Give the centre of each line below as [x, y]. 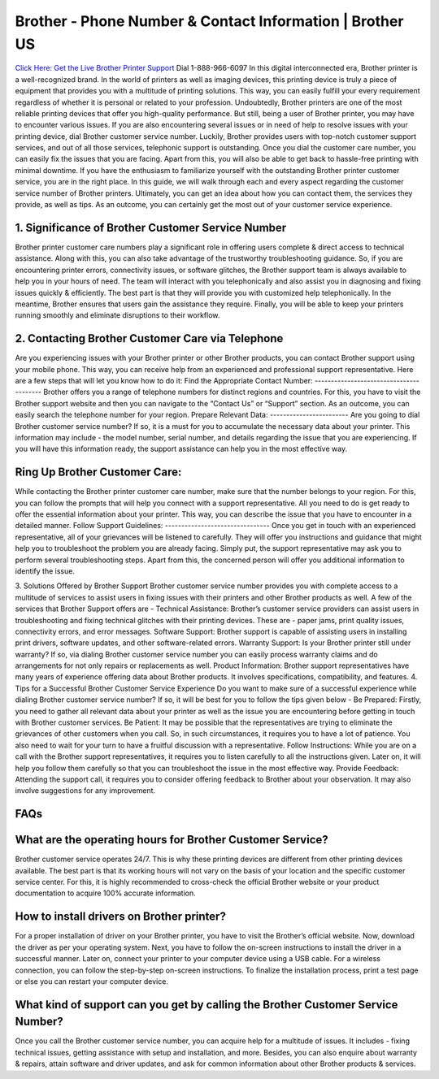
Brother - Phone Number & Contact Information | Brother [209, 21]
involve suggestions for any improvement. [85, 791]
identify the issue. [45, 571]
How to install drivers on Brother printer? [121, 917]
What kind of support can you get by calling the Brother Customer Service [206, 1005]
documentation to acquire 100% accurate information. [106, 893]
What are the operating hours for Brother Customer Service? [172, 840]
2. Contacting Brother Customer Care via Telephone [149, 338]
